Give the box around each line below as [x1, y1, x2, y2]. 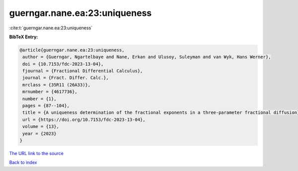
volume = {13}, [22, 124, 60, 129]
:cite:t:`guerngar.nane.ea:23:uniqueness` [9, 25, 93, 31]
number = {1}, [22, 96, 57, 101]
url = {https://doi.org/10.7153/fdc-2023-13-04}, [22, 117, 146, 122]
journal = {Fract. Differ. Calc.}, [22, 75, 109, 81]
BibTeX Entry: [9, 34, 38, 40]
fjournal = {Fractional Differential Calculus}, [22, 68, 143, 74]
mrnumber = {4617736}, [22, 89, 78, 94]
